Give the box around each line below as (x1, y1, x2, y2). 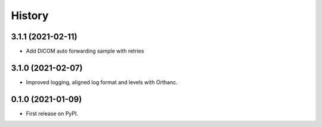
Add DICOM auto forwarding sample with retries (26, 48, 144, 55)
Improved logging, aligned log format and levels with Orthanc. (26, 78, 178, 86)
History (11, 9, 49, 22)
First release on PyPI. (26, 110, 79, 117)
